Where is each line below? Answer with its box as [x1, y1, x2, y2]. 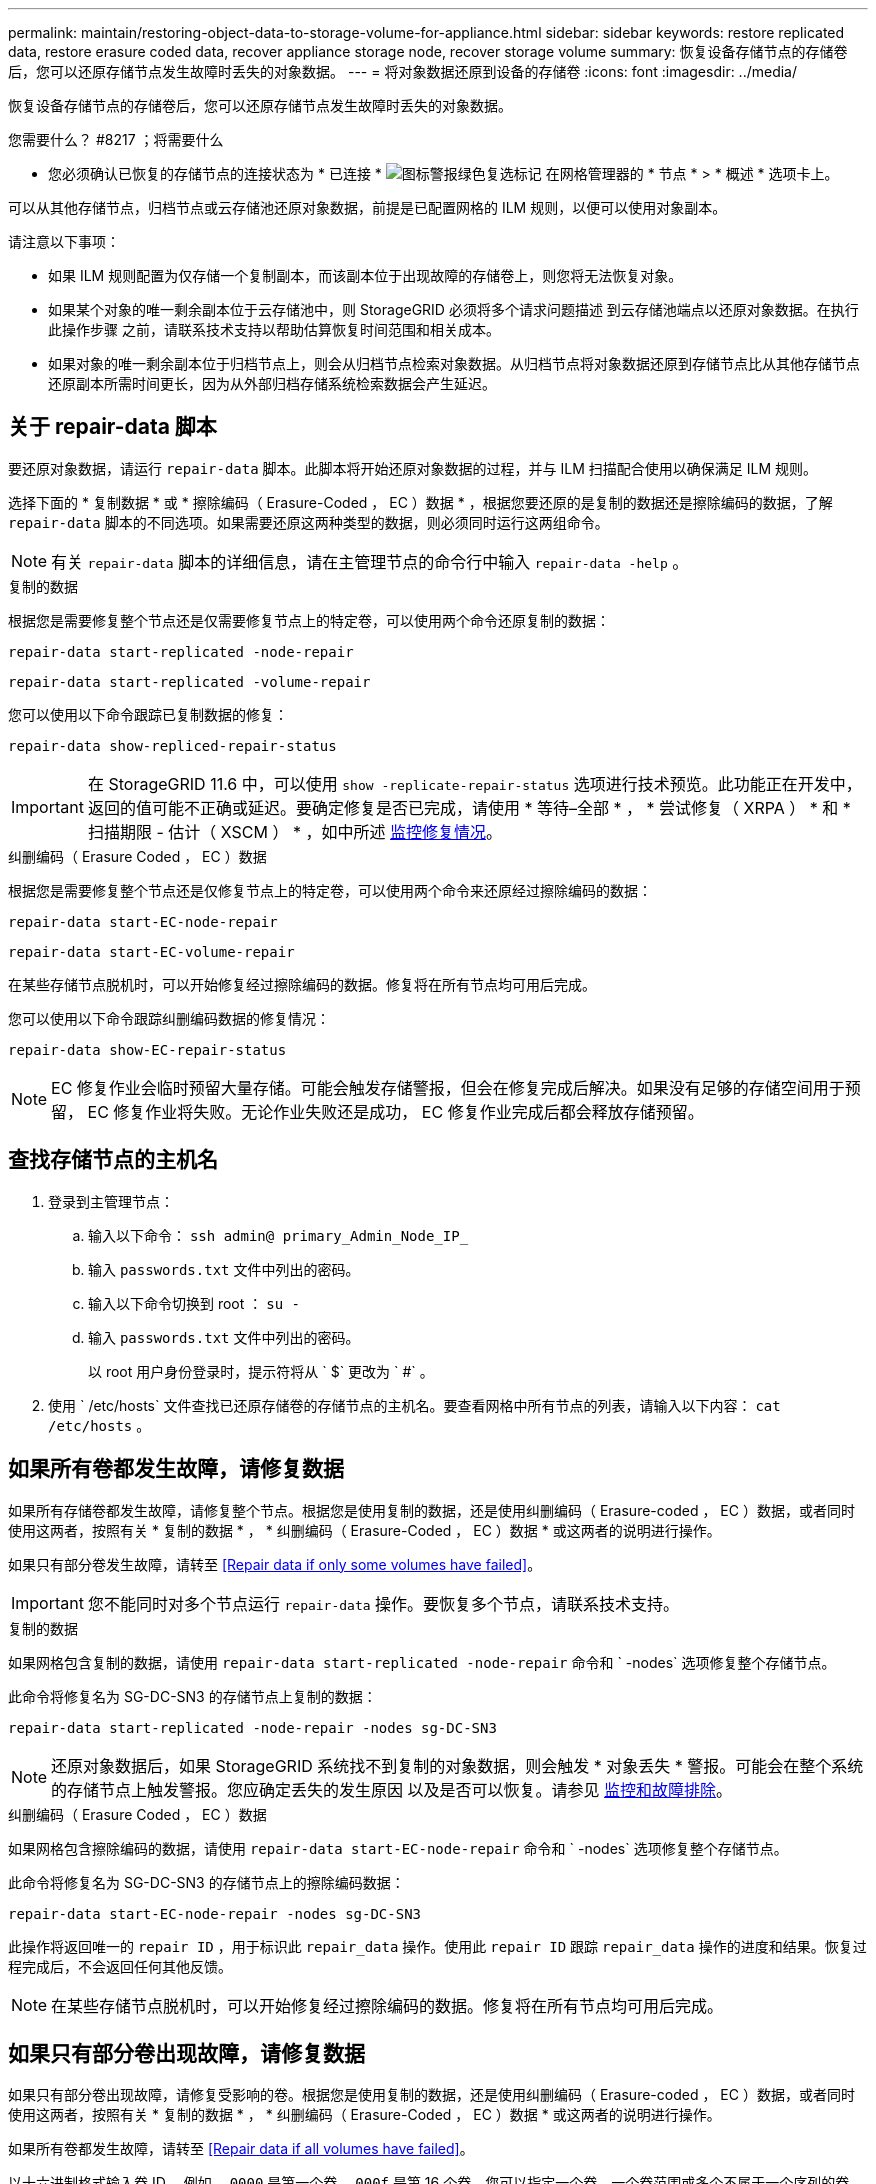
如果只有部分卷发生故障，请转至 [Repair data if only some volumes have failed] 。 [8, 1555, 542, 1573]
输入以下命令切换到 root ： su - [88, 1294, 300, 1312]
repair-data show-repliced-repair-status [8, 737, 337, 754]
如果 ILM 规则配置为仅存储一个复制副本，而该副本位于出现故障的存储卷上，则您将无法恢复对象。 [48, 267, 683, 284]
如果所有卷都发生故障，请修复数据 [8, 1456, 344, 1482]
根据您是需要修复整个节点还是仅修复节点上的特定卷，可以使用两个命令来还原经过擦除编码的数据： [8, 881, 652, 899]
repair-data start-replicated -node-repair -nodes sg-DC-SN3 [8, 1719, 497, 1736]
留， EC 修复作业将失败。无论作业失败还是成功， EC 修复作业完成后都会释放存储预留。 [51, 1101, 704, 1122]
